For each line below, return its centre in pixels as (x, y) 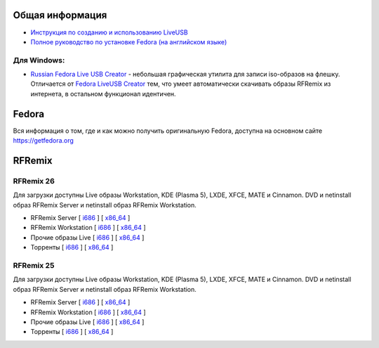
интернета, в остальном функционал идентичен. (103, 94)
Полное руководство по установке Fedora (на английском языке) (129, 41)
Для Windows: (39, 60)
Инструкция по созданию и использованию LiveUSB (109, 32)
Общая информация (60, 15)
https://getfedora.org (43, 141)
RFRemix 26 (34, 181)
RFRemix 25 (34, 265)
